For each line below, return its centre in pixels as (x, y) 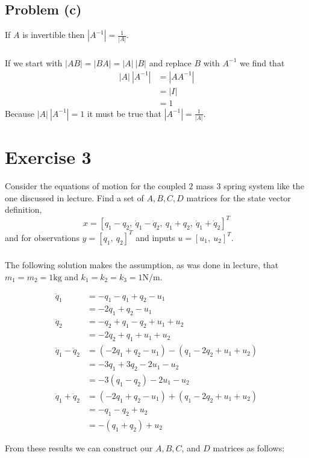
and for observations (42, 237)
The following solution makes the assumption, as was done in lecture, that (142, 265)
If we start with (34, 62)
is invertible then (54, 35)
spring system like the (264, 186)
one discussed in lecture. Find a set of (74, 197)
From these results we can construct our (79, 447)
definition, (23, 209)
